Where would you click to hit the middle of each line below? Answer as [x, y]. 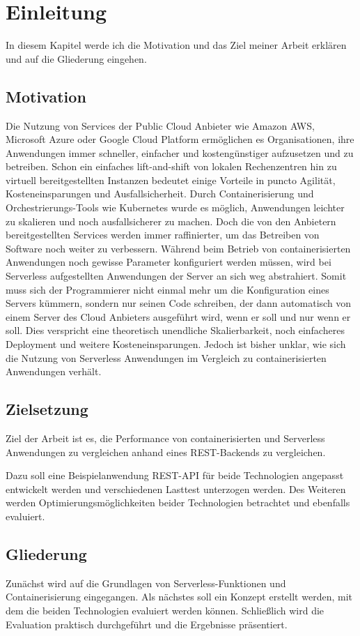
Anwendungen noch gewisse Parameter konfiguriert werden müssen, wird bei [169, 262]
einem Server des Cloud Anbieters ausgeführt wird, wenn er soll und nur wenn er [178, 316]
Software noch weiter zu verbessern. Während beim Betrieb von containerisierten [178, 248]
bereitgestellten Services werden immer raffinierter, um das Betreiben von [163, 235]
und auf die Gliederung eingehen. [76, 58]
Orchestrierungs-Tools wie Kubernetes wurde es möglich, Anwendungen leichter [175, 207]
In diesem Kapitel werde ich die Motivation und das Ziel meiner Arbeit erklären [176, 45]
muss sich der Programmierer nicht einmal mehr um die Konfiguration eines [167, 289]
